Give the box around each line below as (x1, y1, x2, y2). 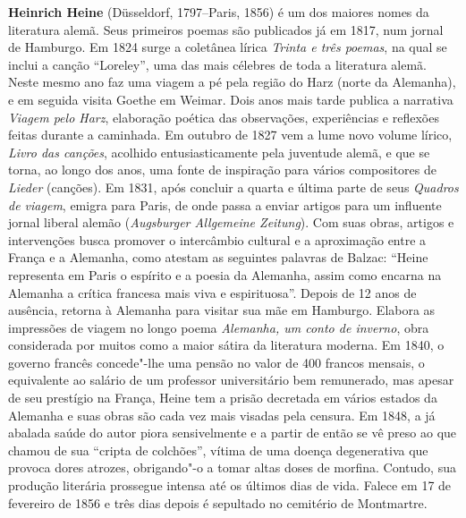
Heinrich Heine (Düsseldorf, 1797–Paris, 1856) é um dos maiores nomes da (8, 3, 429, 21)
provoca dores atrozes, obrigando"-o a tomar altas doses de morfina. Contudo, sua (8, 458, 456, 477)
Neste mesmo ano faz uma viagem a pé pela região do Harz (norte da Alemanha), (8, 72, 456, 91)
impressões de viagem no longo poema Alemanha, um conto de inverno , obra (8, 318, 429, 336)
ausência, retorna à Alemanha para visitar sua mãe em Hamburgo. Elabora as (8, 301, 436, 319)
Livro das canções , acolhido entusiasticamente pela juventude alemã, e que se (8, 142, 430, 161)
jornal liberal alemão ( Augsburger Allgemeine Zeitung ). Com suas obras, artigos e (8, 213, 454, 232)
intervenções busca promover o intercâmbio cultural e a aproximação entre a (8, 230, 427, 249)
